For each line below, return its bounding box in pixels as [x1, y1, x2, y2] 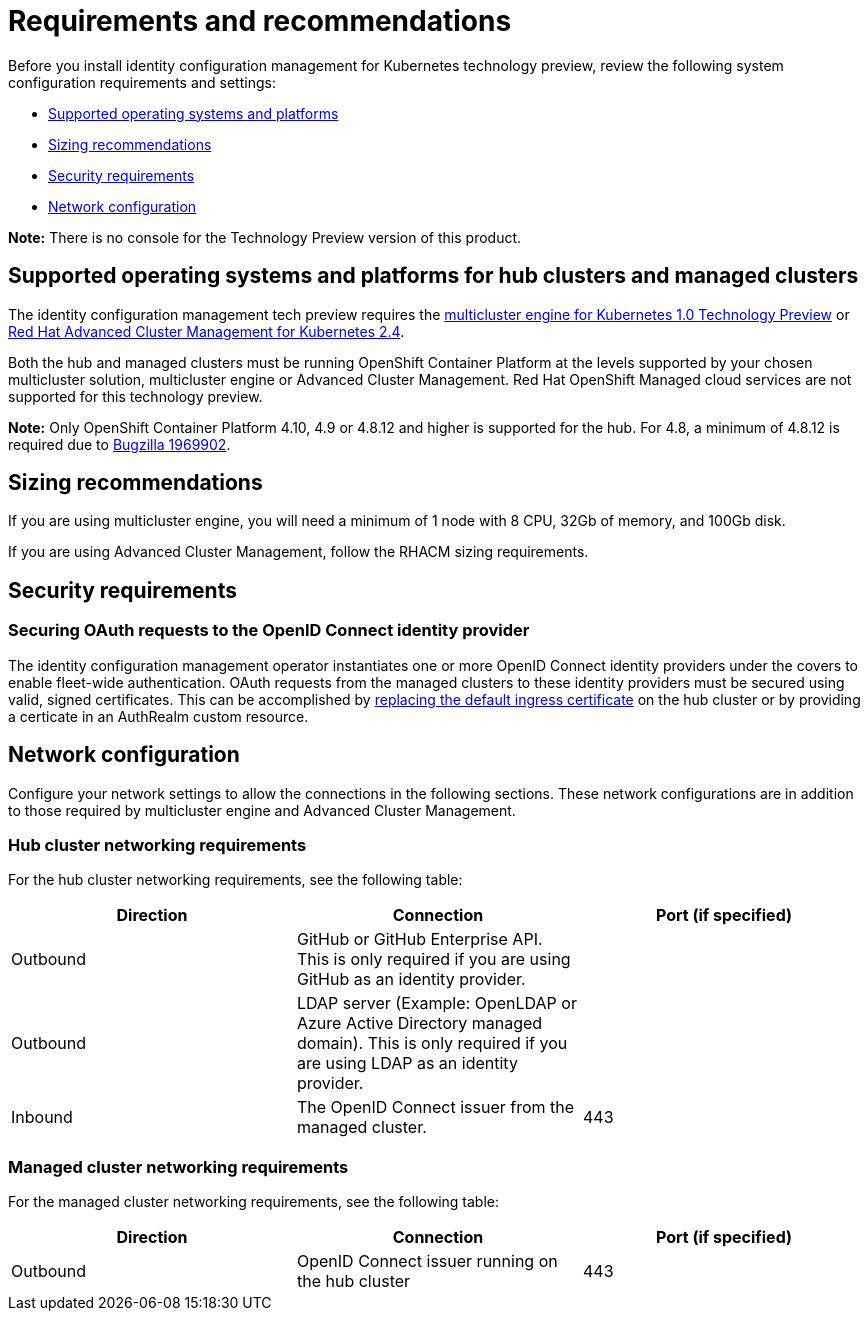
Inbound [11, 1107, 73, 1128]
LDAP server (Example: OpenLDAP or [296, 993, 577, 1014]
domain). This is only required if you [296, 1033, 568, 1054]
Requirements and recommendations [8, 4, 512, 38]
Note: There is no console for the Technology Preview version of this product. [8, 228, 522, 246]
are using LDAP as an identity [296, 1053, 518, 1074]
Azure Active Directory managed [296, 1013, 543, 1034]
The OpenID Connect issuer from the [296, 1097, 575, 1118]
